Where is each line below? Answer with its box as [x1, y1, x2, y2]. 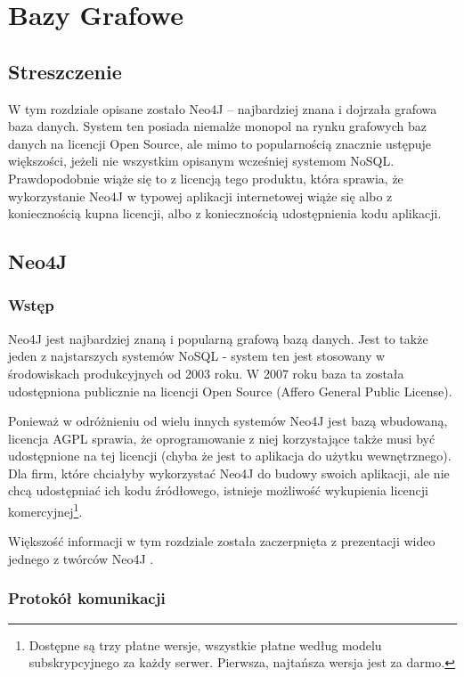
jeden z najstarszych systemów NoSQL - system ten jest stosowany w [8, 347, 386, 365]
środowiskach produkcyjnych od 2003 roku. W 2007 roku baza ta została [8, 363, 404, 382]
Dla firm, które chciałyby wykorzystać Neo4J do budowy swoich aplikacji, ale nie [8, 463, 450, 482]
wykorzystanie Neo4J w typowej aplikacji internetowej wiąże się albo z [8, 186, 393, 205]
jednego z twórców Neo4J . [8, 549, 154, 567]
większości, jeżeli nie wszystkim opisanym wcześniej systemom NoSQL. [8, 151, 395, 170]
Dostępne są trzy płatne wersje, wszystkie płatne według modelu [28, 635, 382, 654]
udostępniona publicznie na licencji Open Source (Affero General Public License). [8, 381, 452, 400]
